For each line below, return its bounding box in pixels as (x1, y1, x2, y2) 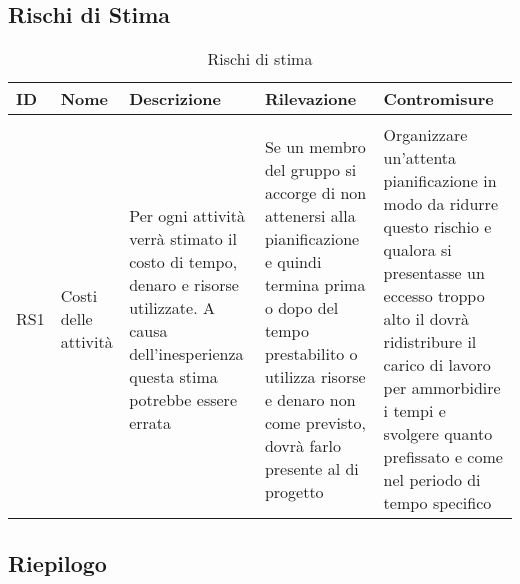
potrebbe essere (129, 387, 237, 411)
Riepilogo (8, 547, 107, 578)
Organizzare (383, 123, 468, 147)
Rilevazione (264, 87, 357, 111)
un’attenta (383, 146, 457, 170)
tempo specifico (383, 491, 492, 515)
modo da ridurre (383, 192, 498, 216)
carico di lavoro (383, 353, 491, 377)
